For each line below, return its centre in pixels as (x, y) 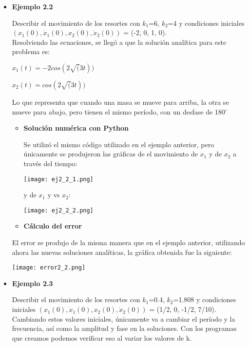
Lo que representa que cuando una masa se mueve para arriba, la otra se (120, 102)
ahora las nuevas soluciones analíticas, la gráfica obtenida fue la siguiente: (122, 252)
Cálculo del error (53, 226)
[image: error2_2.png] (49, 268)
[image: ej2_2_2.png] (58, 210)
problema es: (31, 51)
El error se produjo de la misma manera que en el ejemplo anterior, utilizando (128, 242)
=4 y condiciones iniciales (206, 23)
